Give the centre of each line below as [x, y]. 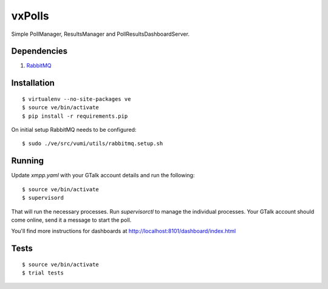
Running [28, 161]
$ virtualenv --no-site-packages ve [77, 99]
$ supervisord [43, 198]
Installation [33, 83]
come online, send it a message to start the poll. [71, 220]
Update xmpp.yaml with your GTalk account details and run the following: [103, 175]
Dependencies [39, 51]
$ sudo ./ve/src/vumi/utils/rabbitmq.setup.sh [93, 144]
